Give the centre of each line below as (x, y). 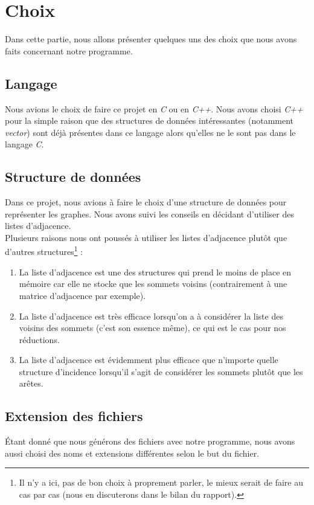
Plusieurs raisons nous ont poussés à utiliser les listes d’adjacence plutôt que (146, 237)
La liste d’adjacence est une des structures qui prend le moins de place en (155, 272)
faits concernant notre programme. (69, 50)
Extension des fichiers (74, 416)
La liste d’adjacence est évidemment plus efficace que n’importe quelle (149, 360)
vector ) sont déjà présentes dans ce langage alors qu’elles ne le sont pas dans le (150, 132)
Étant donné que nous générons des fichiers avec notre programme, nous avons (150, 441)
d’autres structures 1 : (44, 251)
